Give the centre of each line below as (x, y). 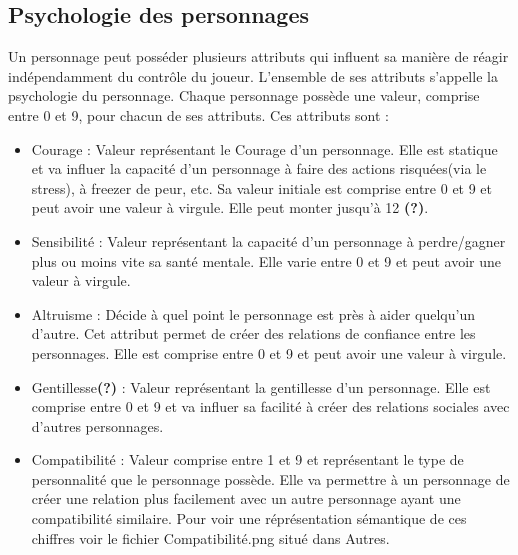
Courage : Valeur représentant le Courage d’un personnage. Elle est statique (264, 148)
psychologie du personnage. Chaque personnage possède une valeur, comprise (244, 95)
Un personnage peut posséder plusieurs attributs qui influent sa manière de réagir (258, 56)
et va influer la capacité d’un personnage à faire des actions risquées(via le (259, 168)
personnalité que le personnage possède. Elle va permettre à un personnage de (270, 478)
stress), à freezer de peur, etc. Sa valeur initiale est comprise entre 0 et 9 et (262, 187)
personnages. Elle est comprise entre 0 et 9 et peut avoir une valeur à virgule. (269, 352)
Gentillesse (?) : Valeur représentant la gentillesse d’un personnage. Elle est (261, 386)
